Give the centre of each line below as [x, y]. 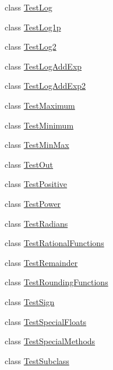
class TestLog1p [33, 27]
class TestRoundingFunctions [57, 282]
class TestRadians [36, 223]
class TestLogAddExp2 [45, 86]
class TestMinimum [39, 125]
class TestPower [33, 203]
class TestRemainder [41, 262]
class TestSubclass [37, 360]
